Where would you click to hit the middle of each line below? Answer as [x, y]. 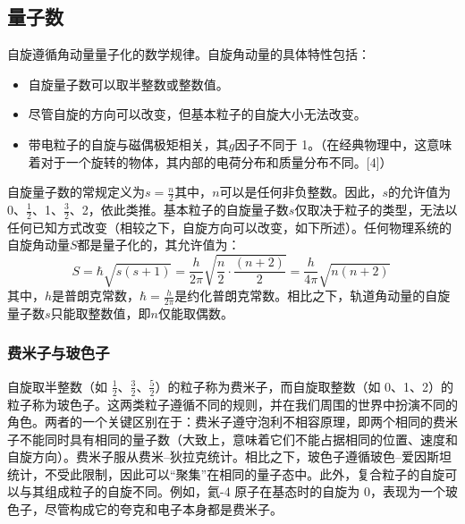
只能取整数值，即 [101, 313]
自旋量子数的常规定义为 [76, 192]
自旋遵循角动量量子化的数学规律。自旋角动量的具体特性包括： [189, 54]
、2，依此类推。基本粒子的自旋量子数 [179, 209]
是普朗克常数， [96, 296]
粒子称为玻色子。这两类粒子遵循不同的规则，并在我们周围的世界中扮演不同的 [232, 404]
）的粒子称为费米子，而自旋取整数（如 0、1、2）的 [304, 386]
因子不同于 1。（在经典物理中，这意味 [343, 144]
